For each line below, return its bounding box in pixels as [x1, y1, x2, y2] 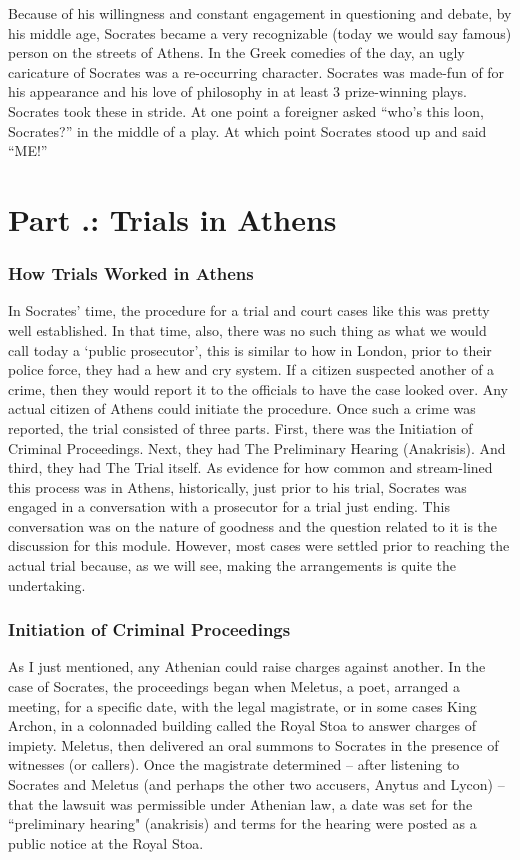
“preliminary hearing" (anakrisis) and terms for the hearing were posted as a [8, 813, 477, 834]
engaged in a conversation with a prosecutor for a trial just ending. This [8, 496, 450, 517]
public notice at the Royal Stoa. [8, 832, 204, 853]
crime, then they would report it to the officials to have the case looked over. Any [8, 378, 508, 399]
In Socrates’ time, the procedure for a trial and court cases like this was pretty [8, 300, 490, 321]
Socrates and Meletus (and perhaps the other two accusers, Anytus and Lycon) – [8, 774, 505, 795]
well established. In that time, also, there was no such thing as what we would [8, 319, 487, 340]
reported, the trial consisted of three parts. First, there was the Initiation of [8, 417, 473, 438]
